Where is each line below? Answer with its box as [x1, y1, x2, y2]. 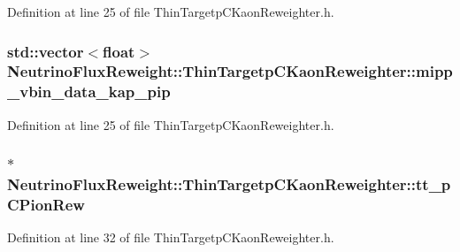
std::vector [7, 40, 84, 62]
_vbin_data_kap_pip [7, 80, 171, 103]
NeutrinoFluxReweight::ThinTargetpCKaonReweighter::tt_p [7, 173, 451, 195]
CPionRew [7, 194, 85, 216]
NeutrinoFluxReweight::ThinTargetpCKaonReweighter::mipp [7, 60, 453, 82]
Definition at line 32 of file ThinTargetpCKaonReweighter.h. [7, 228, 334, 247]
